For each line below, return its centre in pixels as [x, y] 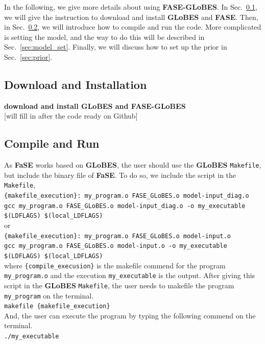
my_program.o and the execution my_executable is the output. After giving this [130, 275]
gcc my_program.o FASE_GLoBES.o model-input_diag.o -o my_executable [125, 206]
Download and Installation [76, 84]
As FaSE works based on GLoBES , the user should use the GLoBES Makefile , [133, 165]
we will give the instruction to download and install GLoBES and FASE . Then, [131, 17]
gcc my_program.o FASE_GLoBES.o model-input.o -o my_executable [116, 246]
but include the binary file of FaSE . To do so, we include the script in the [120, 175]
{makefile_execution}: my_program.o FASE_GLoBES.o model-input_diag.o [127, 196]
